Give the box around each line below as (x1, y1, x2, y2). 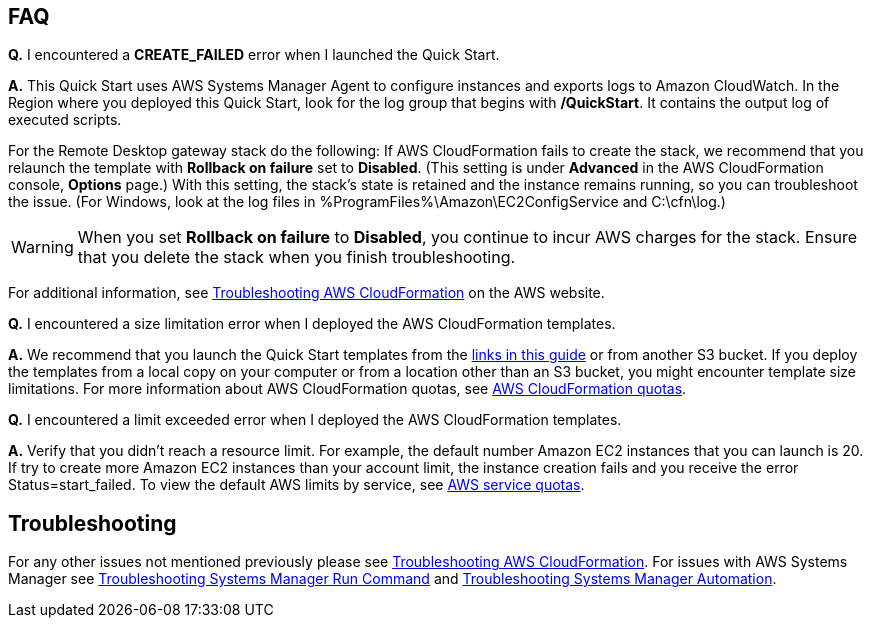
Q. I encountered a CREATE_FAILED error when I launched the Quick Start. (8, 46, 500, 64)
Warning (11, 237, 74, 258)
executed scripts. (8, 111, 122, 129)
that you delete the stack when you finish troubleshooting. (77, 247, 516, 268)
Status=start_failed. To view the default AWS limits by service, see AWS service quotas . (8, 476, 585, 494)
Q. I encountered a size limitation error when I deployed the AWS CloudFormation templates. (8, 315, 616, 333)
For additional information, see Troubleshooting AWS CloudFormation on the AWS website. (8, 284, 605, 302)
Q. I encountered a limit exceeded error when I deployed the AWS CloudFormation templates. (8, 411, 622, 429)
